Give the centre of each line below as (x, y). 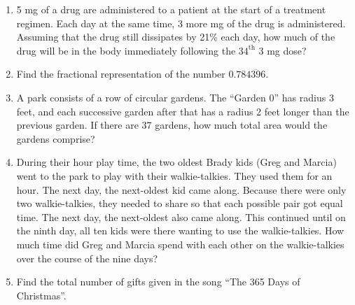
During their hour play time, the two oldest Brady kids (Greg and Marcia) (176, 162)
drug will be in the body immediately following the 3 (130, 50)
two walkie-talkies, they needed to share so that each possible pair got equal (180, 203)
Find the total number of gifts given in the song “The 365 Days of (158, 282)
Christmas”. (41, 295)
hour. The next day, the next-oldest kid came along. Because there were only (181, 189)
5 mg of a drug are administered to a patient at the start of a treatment (171, 9)
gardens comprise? (56, 138)
